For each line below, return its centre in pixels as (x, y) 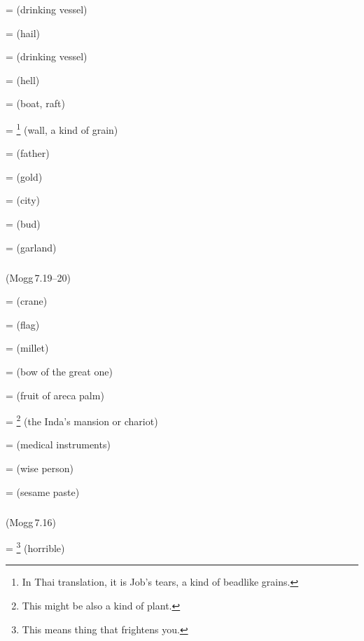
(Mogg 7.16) (31, 522)
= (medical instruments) (58, 444)
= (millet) (27, 348)
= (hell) (23, 80)
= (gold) (24, 176)
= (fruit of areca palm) (55, 395)
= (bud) (23, 223)
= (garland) (31, 247)
